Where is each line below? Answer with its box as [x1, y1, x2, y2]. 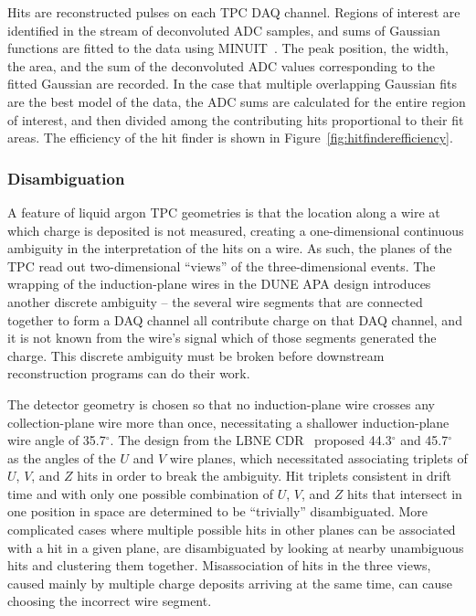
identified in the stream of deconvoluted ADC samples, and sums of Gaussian [7, 20, 440, 39]
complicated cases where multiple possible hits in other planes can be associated [7, 520, 456, 539]
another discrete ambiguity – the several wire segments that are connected [7, 292, 423, 311]
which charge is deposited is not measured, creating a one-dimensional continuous [7, 220, 464, 239]
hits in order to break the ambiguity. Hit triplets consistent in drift [77, 466, 451, 485]
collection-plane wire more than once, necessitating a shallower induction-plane [7, 412, 450, 431]
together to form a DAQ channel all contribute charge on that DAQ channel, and [7, 310, 462, 329]
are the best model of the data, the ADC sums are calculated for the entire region [7, 91, 466, 111]
